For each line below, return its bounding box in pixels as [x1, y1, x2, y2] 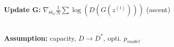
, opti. [103, 32, 122, 43]
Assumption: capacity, [4, 32, 76, 43]
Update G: [4, 4, 41, 14]
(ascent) [146, 4, 171, 14]
